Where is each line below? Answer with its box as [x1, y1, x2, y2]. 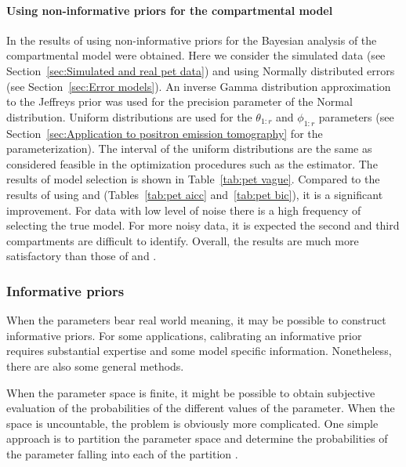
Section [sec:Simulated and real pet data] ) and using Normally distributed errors [6, 62, 395, 78]
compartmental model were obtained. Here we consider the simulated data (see [6, 47, 386, 63]
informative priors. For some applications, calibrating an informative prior [6, 327, 362, 343]
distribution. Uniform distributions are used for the [6, 108, 252, 125]
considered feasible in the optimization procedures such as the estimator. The [6, 155, 378, 172]
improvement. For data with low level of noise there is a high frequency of [6, 201, 361, 218]
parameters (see [318, 108, 394, 125]
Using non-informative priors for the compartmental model [6, 2, 333, 18]
